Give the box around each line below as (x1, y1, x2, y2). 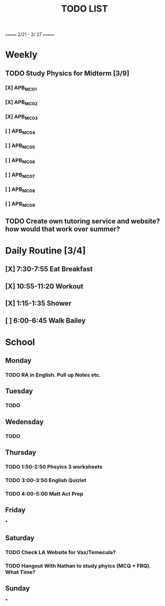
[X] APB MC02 (5, 99, 38, 107)
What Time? (5, 568, 36, 575)
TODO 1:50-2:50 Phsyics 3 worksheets (5, 464, 103, 471)
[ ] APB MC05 (5, 142, 35, 150)
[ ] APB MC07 (5, 171, 35, 179)
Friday (5, 506, 26, 514)
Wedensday (5, 417, 44, 426)
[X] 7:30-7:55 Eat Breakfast (5, 265, 93, 273)
